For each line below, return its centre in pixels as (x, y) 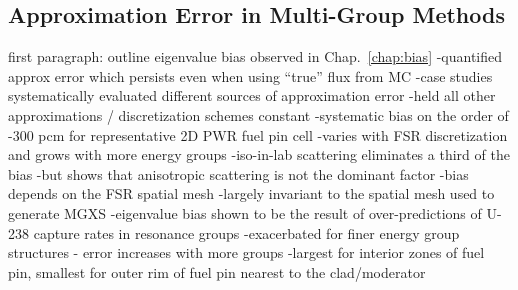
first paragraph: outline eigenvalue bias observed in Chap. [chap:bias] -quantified (255, 56)
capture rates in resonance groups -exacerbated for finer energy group (246, 232)
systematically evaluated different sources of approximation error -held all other (252, 95)
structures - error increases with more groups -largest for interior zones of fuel (246, 252)
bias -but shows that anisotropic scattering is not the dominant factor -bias (238, 173)
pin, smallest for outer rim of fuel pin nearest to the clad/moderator (217, 271)
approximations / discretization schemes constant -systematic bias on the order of (258, 114)
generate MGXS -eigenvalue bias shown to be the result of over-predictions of (245, 212)
